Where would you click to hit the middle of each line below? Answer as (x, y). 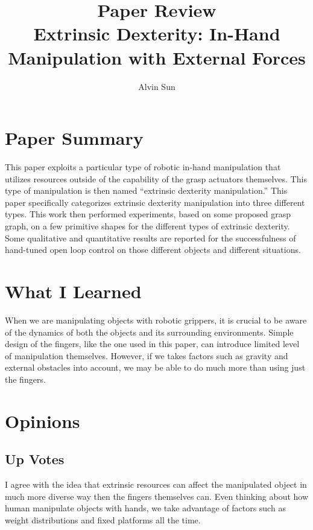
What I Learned (73, 291)
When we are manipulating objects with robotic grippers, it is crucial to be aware (156, 320)
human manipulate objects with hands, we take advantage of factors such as (145, 508)
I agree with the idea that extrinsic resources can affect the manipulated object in (156, 484)
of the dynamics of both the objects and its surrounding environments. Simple (149, 332)
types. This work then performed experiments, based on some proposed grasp (148, 214)
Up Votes (35, 459)
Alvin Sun (157, 86)
